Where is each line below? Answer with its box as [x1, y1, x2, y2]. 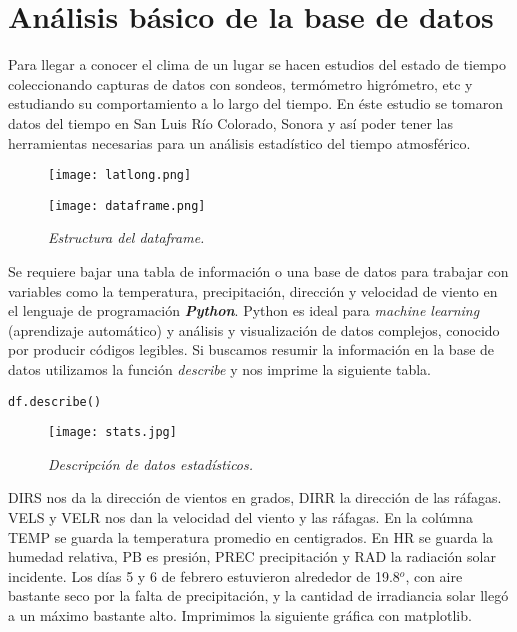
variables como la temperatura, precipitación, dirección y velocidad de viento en [8, 280, 498, 301]
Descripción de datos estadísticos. [48, 453, 254, 474]
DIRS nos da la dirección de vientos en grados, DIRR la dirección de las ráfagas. [8, 487, 502, 508]
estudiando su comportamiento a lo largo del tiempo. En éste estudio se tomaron [8, 93, 503, 114]
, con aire [405, 565, 463, 586]
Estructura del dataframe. [48, 227, 205, 248]
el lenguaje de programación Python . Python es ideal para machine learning [8, 300, 480, 321]
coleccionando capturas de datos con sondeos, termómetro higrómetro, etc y [8, 73, 473, 94]
